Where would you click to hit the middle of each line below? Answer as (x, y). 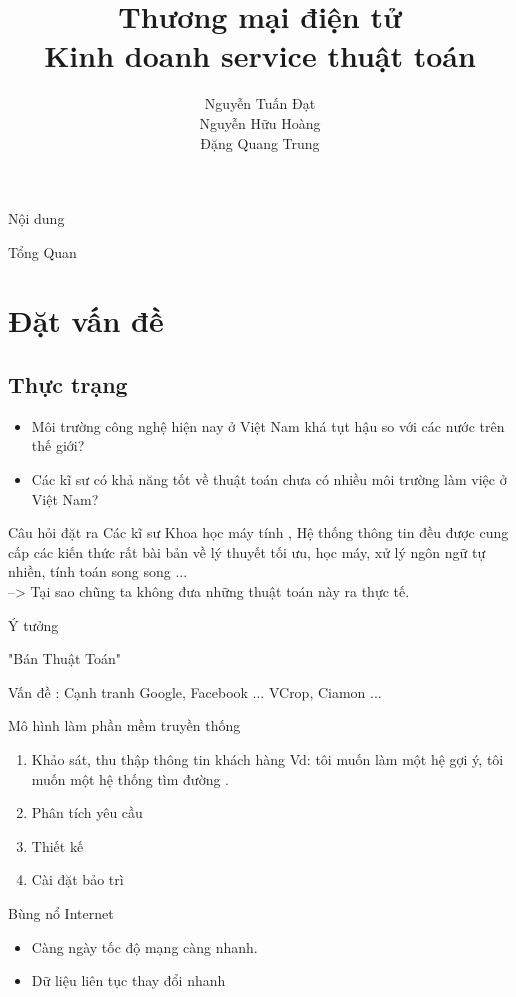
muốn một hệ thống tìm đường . (130, 778)
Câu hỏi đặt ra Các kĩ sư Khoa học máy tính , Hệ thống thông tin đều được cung (258, 532)
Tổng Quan (42, 251)
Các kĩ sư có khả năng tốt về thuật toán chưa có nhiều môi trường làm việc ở (269, 479)
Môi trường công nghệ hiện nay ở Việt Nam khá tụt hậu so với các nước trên (268, 425)
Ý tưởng (33, 624)
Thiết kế (57, 845)
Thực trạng (68, 384)
